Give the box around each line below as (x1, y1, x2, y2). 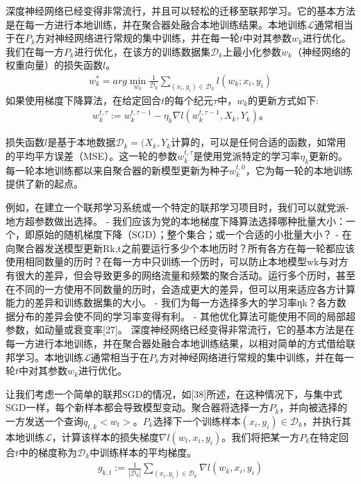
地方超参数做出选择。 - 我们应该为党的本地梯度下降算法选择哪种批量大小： (6, 213, 346, 228)
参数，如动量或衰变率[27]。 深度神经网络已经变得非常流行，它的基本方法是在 (6, 322, 355, 337)
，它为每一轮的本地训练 (245, 162, 353, 177)
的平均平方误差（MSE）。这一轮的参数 (6, 149, 178, 163)
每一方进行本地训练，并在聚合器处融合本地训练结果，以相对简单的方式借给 (6, 336, 346, 350)
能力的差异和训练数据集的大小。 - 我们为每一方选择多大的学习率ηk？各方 (6, 295, 337, 310)
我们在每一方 (6, 44, 64, 58)
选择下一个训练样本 (153, 413, 241, 428)
